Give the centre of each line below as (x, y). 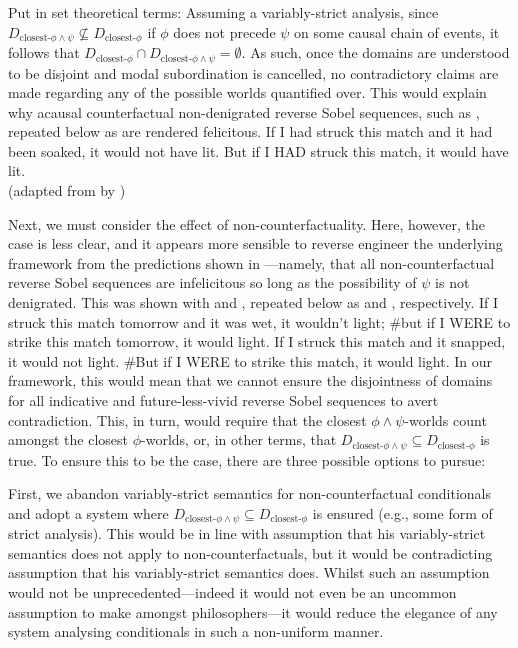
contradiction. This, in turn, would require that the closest (187, 419)
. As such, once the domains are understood (375, 52)
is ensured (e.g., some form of (402, 512)
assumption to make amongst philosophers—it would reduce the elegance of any (253, 611)
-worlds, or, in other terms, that (239, 439)
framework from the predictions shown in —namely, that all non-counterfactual (251, 262)
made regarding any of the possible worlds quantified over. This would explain (247, 92)
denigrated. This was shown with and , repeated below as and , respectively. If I (253, 302)
